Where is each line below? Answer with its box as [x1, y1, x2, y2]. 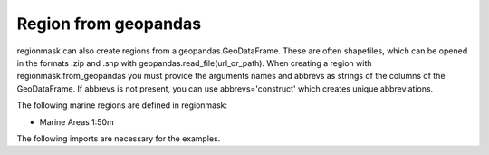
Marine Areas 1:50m [39, 116, 114, 127]
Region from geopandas [16, 14, 202, 34]
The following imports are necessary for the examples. [16, 132, 221, 144]
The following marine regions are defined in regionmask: [16, 100, 228, 111]
